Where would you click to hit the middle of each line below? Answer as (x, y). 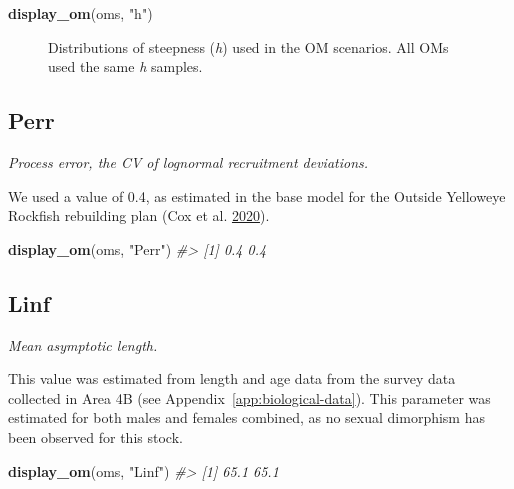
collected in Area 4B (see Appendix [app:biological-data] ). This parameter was (249, 397)
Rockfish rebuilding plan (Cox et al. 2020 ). (139, 215)
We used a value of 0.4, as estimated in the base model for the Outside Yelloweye (257, 195)
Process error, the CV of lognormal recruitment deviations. (188, 161)
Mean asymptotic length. (83, 344)
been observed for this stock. (95, 436)
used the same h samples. (125, 66)
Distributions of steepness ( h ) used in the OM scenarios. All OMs (248, 46)
